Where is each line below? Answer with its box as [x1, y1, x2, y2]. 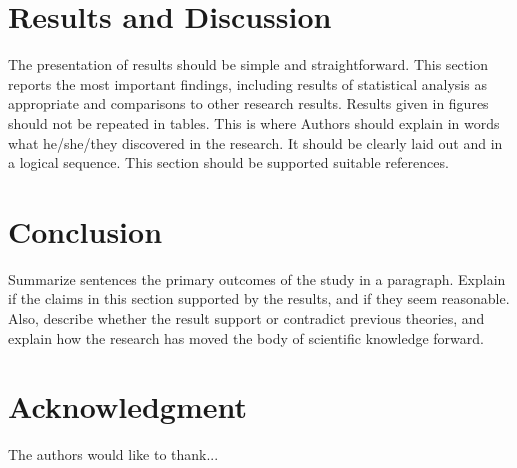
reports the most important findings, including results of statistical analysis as [8, 73, 487, 94]
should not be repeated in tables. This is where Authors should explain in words [8, 112, 500, 133]
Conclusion [8, 210, 163, 251]
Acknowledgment [8, 386, 247, 427]
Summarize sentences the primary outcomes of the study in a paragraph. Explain [8, 268, 506, 289]
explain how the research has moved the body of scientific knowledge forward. [8, 327, 484, 348]
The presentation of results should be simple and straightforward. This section [8, 54, 488, 75]
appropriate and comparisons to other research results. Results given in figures [8, 93, 489, 114]
